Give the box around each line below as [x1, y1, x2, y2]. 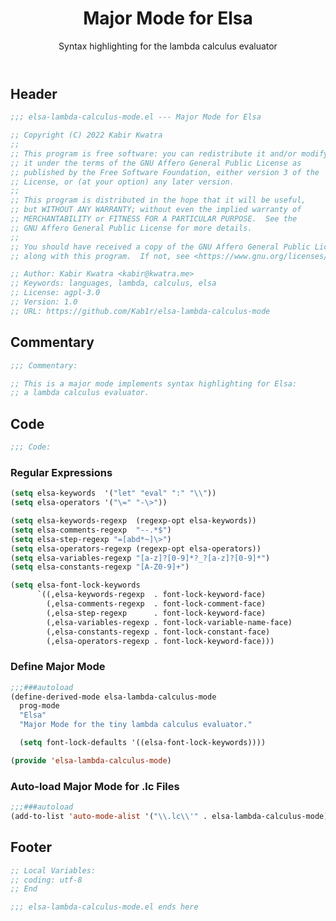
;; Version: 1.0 [10, 297, 78, 307]
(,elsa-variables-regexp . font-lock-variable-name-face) [46, 617, 293, 627]
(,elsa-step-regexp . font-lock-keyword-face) [46, 608, 267, 618]
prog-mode [19, 701, 60, 711]
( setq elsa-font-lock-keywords [10, 580, 141, 591]
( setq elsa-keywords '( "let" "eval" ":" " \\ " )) [10, 488, 217, 499]
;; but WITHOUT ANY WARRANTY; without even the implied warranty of [10, 205, 302, 215]
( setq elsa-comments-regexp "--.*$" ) [10, 525, 172, 535]
